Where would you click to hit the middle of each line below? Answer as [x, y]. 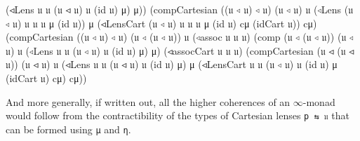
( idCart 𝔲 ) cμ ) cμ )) [46, 78]
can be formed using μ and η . [68, 129]
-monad [319, 101]
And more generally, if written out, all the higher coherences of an [148, 101]
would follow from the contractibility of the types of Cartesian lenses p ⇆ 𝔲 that [178, 115]
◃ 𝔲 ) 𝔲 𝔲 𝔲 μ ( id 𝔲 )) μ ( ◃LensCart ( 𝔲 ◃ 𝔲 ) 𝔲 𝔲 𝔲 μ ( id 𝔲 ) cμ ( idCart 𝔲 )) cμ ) [161, 23]
